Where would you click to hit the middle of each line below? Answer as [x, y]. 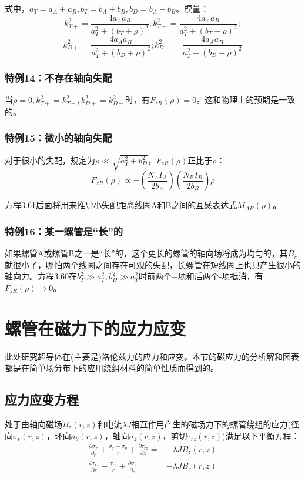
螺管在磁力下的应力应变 [95, 328]
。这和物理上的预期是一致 [246, 100]
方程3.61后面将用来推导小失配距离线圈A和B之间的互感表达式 [121, 205]
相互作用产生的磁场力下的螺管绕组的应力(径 [215, 424]
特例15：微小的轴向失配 [58, 138]
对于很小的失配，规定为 [50, 160]
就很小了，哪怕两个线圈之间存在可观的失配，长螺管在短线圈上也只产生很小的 [153, 264]
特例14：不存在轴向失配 [58, 78]
